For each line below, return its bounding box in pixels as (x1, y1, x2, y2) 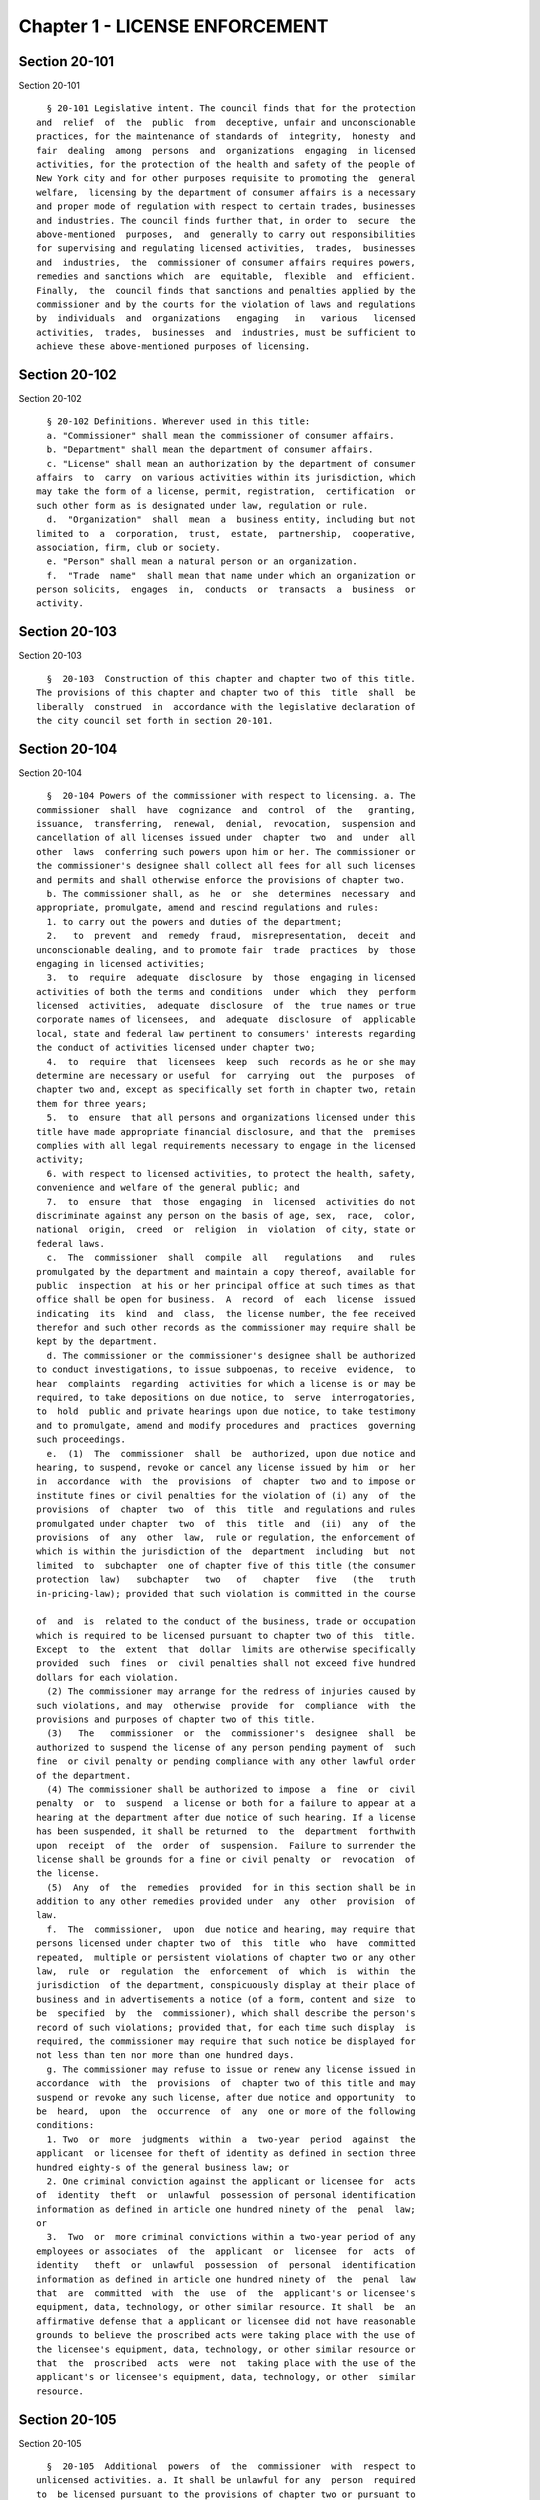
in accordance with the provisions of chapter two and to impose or (36, 1476, 416, 1487)
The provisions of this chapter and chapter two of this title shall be (36, 687, 416, 699)
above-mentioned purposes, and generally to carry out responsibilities (36, 228, 416, 240)
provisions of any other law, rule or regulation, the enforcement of (36, 1531, 416, 1543)
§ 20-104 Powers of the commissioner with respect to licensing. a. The (46, 790, 416, 802)
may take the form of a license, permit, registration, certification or (36, 486, 416, 497)
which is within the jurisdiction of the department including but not (36, 1546, 416, 1557)
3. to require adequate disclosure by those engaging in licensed (46, 972, 416, 984)
